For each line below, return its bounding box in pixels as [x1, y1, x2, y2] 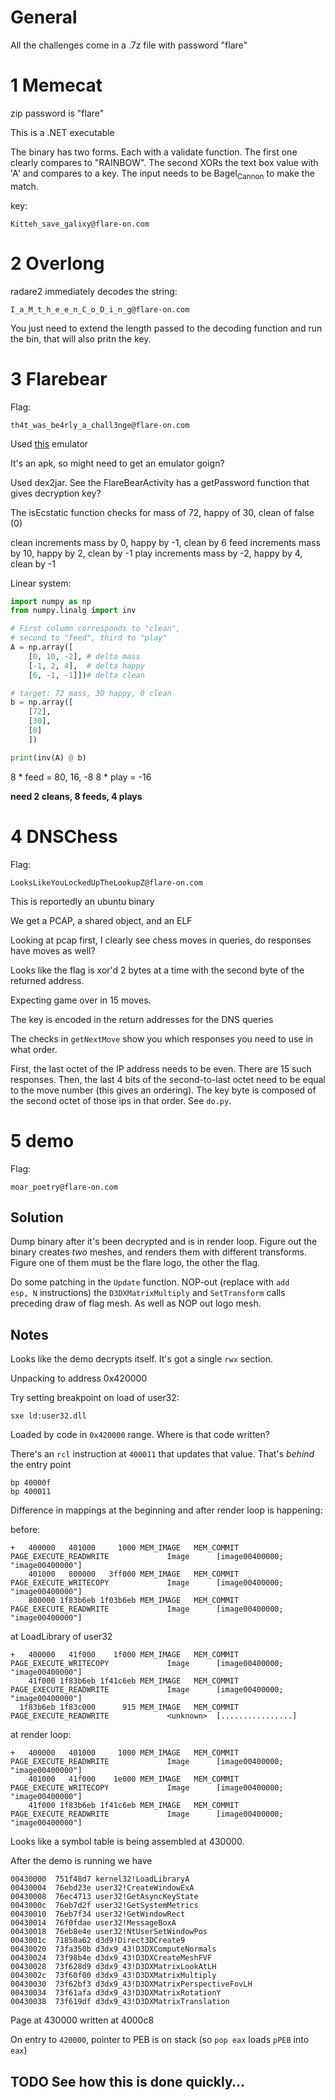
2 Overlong [10, 252, 105, 275]
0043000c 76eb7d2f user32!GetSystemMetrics [10, 1901, 199, 1911]
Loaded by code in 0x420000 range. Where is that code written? [10, 1429, 270, 1441]
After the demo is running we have [10, 1855, 153, 1867]
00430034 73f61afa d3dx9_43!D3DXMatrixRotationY [10, 1988, 222, 1998]
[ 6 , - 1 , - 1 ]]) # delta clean [28, 670, 145, 680]
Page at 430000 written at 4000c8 [10, 2014, 155, 2026]
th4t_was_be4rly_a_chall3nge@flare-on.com [10, 420, 190, 430]
